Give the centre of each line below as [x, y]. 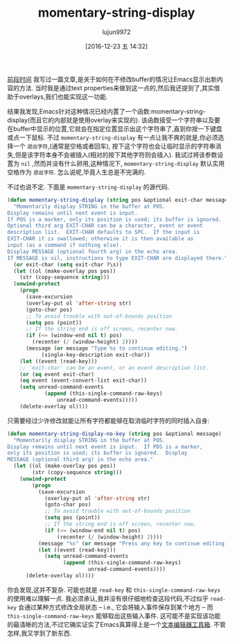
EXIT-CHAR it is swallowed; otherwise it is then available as [101, 239]
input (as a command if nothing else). [65, 245]
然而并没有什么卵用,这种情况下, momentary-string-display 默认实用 [129, 163]
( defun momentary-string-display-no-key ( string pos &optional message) [114, 434]
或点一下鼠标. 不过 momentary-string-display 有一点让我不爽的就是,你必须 [113, 137]
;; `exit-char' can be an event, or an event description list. [114, 368]
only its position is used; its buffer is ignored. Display [97, 453]
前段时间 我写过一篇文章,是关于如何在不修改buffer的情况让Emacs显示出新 [112, 79]
